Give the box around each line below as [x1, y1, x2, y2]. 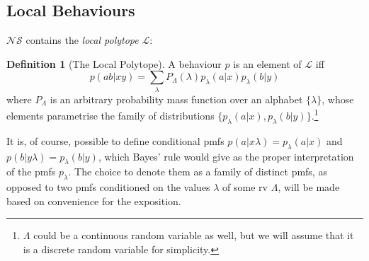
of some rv [222, 180, 268, 195]
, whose [322, 91, 354, 106]
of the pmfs [6, 164, 56, 179]
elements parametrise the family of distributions [6, 108, 215, 122]
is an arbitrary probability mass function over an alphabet [50, 91, 303, 106]
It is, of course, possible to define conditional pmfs [6, 133, 225, 148]
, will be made [278, 180, 340, 195]
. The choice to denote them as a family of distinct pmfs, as [68, 164, 327, 179]
